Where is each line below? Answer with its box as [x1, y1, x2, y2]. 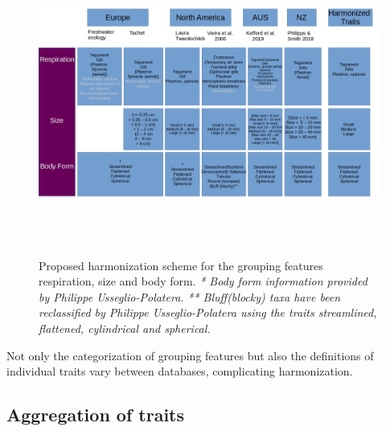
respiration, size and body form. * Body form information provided [39, 273, 368, 289]
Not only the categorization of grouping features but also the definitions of [6, 347, 374, 363]
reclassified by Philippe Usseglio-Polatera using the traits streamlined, [39, 304, 377, 321]
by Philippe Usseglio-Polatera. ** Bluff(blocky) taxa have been [39, 288, 341, 305]
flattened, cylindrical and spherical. [39, 319, 211, 336]
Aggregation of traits [6, 402, 185, 427]
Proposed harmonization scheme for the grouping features [39, 257, 323, 273]
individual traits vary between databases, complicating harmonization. [6, 363, 353, 380]
